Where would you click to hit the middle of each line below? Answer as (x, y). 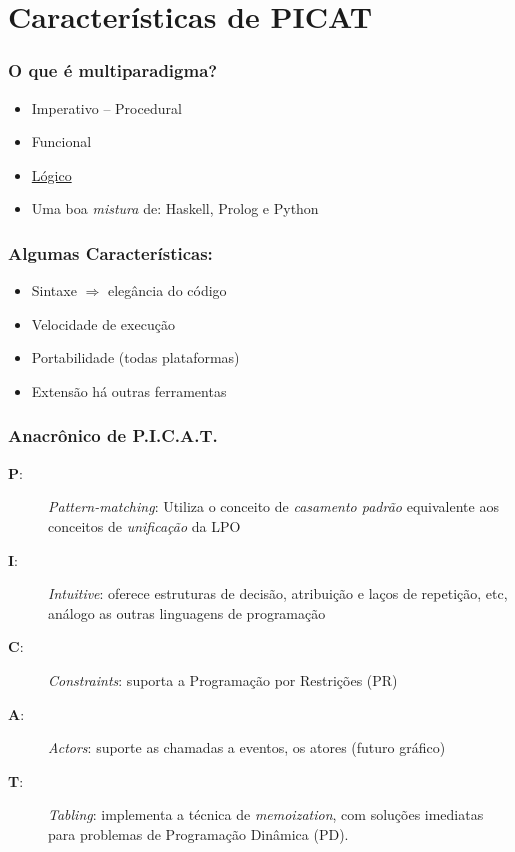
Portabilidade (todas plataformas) (135, 357)
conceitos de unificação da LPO (144, 525)
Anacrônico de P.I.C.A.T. (113, 435)
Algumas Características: (110, 252)
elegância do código (167, 290)
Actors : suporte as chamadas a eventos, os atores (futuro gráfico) (247, 747)
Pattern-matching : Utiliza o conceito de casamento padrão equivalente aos (273, 506)
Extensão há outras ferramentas (129, 390)
